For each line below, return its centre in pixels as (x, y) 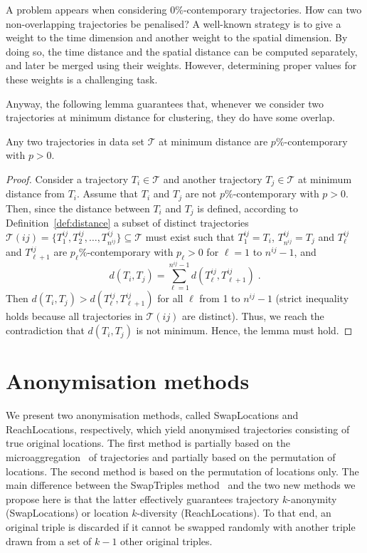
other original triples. (166, 541)
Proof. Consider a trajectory (67, 179)
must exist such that (190, 236)
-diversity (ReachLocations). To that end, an (234, 513)
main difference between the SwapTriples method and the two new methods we (181, 485)
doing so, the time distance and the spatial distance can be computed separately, (182, 51)
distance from (35, 193)
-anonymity (312, 498)
